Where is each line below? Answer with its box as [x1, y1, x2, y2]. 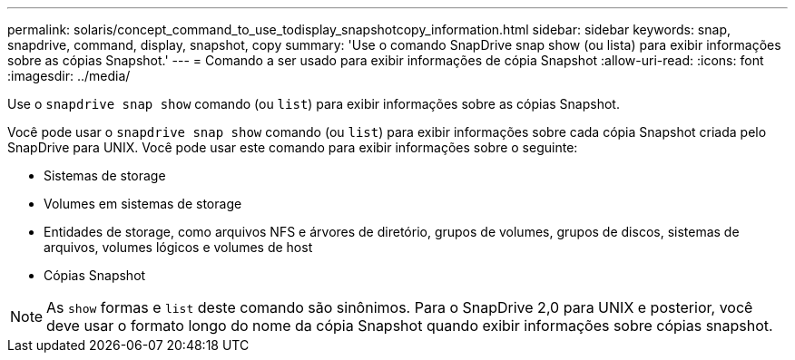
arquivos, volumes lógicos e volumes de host [44, 239, 313, 255]
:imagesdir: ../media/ [7, 68, 131, 83]
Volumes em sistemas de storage [44, 196, 242, 211]
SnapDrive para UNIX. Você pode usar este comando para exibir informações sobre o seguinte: [7, 140, 578, 155]
